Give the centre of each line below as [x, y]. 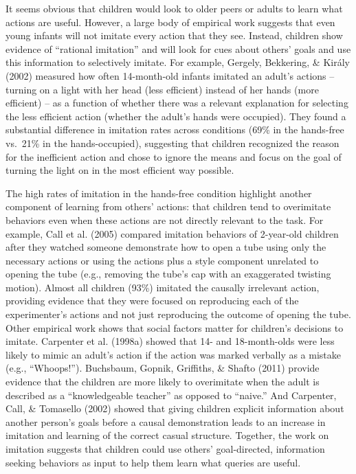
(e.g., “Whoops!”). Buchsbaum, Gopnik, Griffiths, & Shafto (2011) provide [163, 368]
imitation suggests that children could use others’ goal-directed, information [165, 449]
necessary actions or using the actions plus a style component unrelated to [162, 260]
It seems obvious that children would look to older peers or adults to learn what [174, 8]
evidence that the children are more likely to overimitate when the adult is [163, 382]
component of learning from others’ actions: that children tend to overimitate [168, 206]
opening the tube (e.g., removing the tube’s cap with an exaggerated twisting [168, 274]
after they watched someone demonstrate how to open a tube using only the [166, 247]
